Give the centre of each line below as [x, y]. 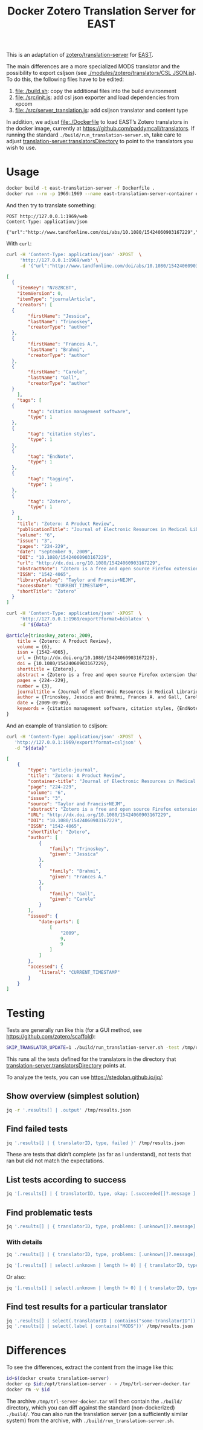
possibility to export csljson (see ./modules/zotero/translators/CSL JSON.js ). [101, 73]
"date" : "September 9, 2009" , [55, 552]
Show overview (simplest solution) [73, 1096]
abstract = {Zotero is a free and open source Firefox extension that [108, 675]
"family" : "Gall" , [72, 894]
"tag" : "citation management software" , [79, 411]
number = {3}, [35, 686]
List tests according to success [66, 1180]
